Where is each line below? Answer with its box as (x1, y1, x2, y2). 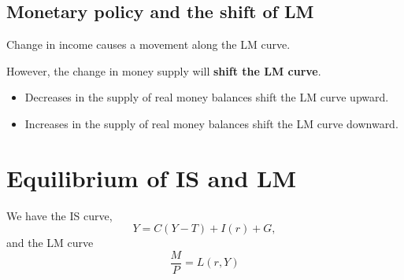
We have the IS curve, (6, 207, 113, 223)
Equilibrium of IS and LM (6, 161, 296, 193)
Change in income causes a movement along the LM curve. (6, 36, 291, 53)
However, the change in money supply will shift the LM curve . (6, 62, 321, 79)
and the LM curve (6, 234, 94, 251)
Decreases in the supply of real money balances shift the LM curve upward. (24, 89, 389, 105)
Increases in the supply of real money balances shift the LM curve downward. (24, 115, 398, 131)
